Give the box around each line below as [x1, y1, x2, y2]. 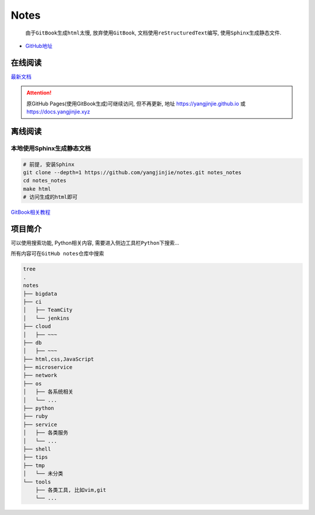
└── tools [23, 478, 51, 485]
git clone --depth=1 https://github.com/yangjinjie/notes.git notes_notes [23, 169, 242, 175]
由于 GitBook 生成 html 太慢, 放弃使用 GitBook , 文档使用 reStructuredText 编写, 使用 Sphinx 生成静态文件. [25, 29, 282, 36]
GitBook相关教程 [10, 209, 51, 216]
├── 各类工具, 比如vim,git [35, 486, 106, 493]
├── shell [23, 446, 51, 452]
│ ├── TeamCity [23, 307, 73, 313]
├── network [23, 372, 58, 379]
